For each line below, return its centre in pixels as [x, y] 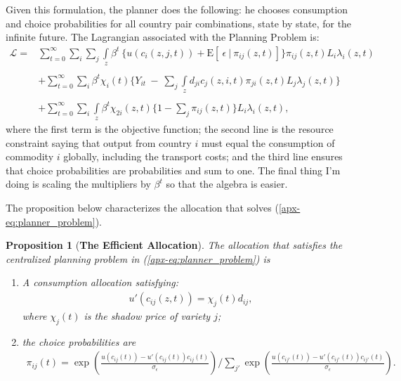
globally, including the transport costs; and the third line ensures [203, 156]
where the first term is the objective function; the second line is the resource [170, 129]
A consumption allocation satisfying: [100, 282]
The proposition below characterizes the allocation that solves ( [142, 208]
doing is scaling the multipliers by [78, 184]
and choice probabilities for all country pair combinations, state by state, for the [179, 23]
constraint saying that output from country [99, 142]
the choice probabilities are [79, 341]
